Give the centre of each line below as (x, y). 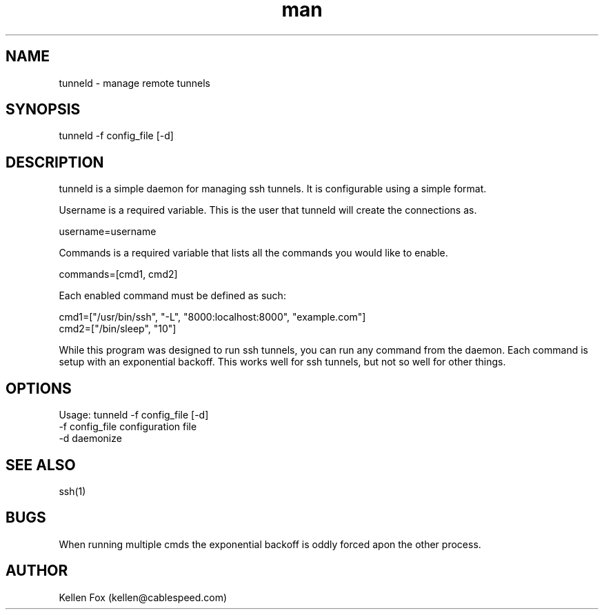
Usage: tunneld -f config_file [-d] (134, 415)
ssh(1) (72, 491)
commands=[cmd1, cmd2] (118, 274)
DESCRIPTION (55, 162)
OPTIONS (39, 388)
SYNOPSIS (43, 110)
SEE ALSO (41, 465)
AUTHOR (37, 571)
